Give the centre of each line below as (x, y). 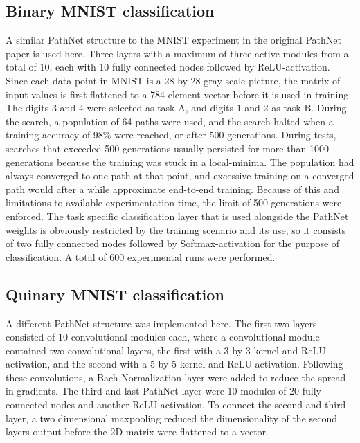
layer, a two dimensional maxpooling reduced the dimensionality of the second (172, 418)
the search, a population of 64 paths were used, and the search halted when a (170, 121)
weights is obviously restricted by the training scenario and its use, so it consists (176, 229)
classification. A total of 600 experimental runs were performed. (141, 256)
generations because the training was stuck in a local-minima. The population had (180, 162)
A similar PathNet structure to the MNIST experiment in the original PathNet (173, 40)
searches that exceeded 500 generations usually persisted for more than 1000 (167, 148)
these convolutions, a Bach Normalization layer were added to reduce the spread (176, 377)
